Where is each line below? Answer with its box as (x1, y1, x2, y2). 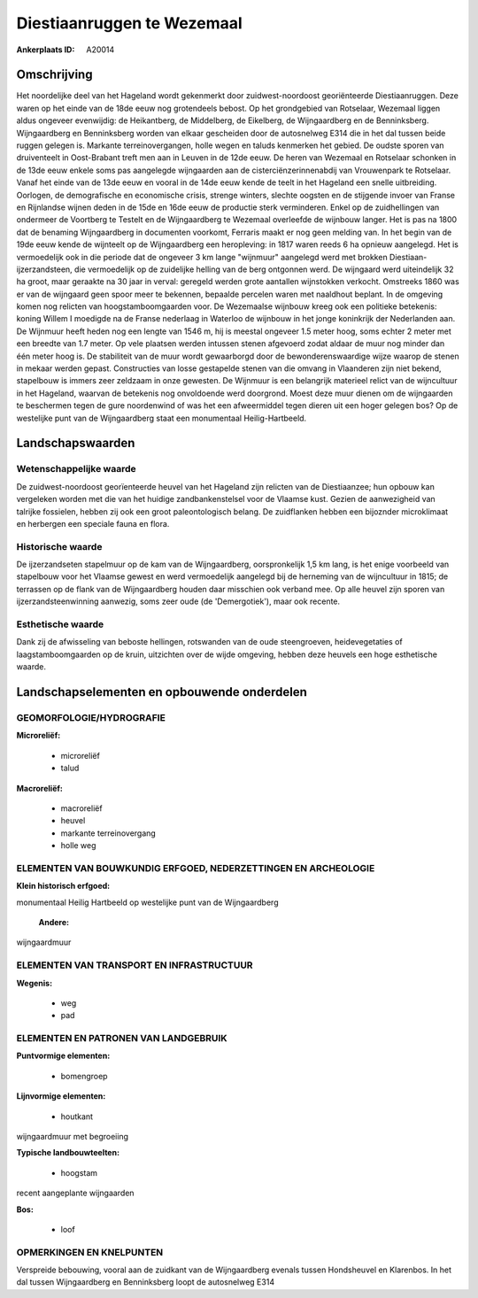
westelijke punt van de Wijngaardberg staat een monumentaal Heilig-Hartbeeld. (16, 413, 307, 423)
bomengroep (60, 1070, 108, 1081)
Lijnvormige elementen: (16, 1091, 106, 1101)
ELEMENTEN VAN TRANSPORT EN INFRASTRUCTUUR (16, 959, 253, 971)
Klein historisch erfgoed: (16, 881, 111, 892)
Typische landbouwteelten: (16, 1147, 119, 1158)
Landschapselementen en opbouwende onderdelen (16, 684, 307, 699)
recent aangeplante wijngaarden (16, 1187, 135, 1199)
